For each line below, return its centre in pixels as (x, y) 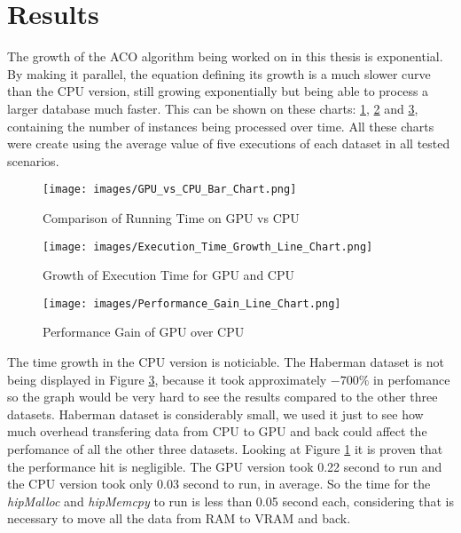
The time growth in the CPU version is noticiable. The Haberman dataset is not (226, 362)
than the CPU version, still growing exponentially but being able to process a (218, 91)
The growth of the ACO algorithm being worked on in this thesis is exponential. (225, 56)
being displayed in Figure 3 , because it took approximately (167, 379)
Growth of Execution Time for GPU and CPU (168, 275)
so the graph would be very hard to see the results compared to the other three (223, 397)
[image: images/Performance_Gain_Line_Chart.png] (192, 303)
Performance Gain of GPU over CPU (144, 332)
